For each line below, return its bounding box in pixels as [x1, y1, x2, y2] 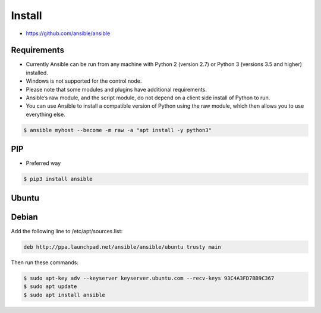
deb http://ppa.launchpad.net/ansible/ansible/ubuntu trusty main [23, 243, 221, 250]
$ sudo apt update [23, 283, 77, 290]
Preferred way [26, 159, 61, 167]
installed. [26, 69, 49, 76]
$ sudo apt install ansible [23, 292, 105, 298]
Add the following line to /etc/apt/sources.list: [11, 227, 123, 234]
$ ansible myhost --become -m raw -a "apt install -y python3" [23, 127, 212, 133]
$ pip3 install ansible [23, 176, 93, 183]
